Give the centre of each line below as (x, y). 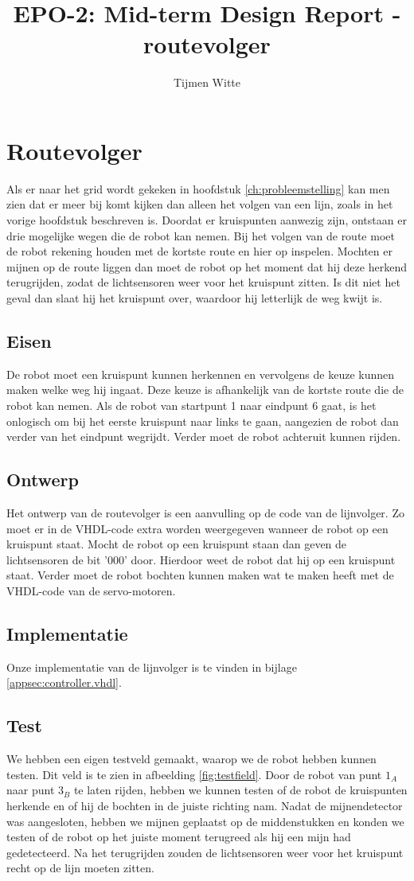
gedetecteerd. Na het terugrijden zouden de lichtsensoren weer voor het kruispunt (205, 852)
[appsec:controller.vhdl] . (64, 682)
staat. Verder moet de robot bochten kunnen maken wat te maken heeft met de (200, 575)
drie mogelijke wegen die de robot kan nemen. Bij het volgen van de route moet (201, 235)
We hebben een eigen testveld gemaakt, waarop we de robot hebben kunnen (191, 759)
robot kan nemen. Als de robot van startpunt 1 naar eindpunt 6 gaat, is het (191, 405)
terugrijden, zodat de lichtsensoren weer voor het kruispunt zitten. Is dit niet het (203, 282)
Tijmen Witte (207, 82)
